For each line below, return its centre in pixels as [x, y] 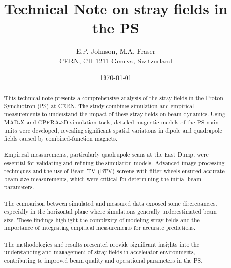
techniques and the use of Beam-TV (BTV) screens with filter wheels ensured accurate [114, 171]
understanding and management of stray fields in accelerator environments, [100, 252]
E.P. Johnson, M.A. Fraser [116, 51]
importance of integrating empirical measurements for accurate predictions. [100, 228]
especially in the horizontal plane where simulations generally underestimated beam [110, 212]
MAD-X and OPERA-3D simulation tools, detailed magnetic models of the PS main [111, 122]
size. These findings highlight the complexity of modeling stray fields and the [102, 219]
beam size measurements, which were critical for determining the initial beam [103, 179]
